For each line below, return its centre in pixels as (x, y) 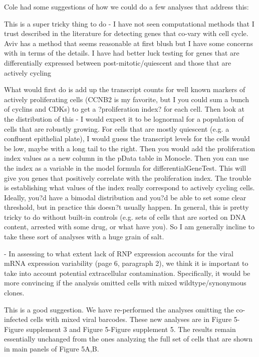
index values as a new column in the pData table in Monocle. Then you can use (126, 158)
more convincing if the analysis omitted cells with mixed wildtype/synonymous (125, 283)
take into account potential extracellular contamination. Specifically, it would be (127, 273)
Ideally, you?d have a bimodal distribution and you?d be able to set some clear (125, 197)
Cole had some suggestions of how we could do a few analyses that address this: (126, 7)
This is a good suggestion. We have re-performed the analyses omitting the (119, 309)
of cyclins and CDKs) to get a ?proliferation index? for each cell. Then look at (124, 109)
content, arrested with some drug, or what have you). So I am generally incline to (129, 227)
